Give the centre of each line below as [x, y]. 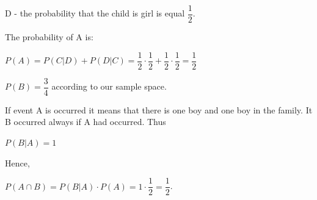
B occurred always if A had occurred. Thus [86, 122]
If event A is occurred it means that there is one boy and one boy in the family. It [159, 109]
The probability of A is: [49, 37]
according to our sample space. [109, 86]
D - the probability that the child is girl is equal [95, 13]
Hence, [17, 162]
